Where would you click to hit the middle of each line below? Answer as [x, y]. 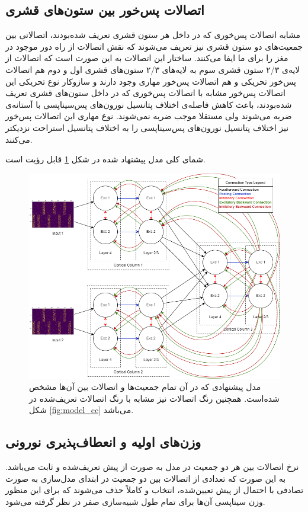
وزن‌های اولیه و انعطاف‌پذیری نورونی [103, 442]
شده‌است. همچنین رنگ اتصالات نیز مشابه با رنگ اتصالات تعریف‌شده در [154, 398]
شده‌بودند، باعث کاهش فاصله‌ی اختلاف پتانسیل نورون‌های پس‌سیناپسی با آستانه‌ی [149, 104]
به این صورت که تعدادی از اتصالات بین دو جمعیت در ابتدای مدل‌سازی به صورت [146, 478]
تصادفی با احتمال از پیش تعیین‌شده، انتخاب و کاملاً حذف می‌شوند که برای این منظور [155, 490]
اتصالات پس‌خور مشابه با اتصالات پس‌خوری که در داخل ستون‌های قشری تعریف [145, 93]
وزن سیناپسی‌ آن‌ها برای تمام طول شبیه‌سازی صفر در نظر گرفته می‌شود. [135, 501]
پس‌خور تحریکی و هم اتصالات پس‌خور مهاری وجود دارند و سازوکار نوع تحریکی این [151, 81]
